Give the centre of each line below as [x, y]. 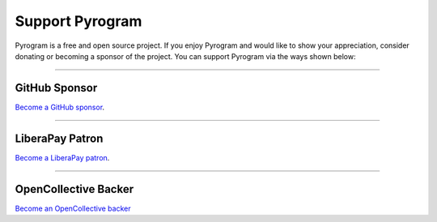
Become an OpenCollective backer [73, 208]
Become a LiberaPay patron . [62, 157]
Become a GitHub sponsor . [60, 107]
